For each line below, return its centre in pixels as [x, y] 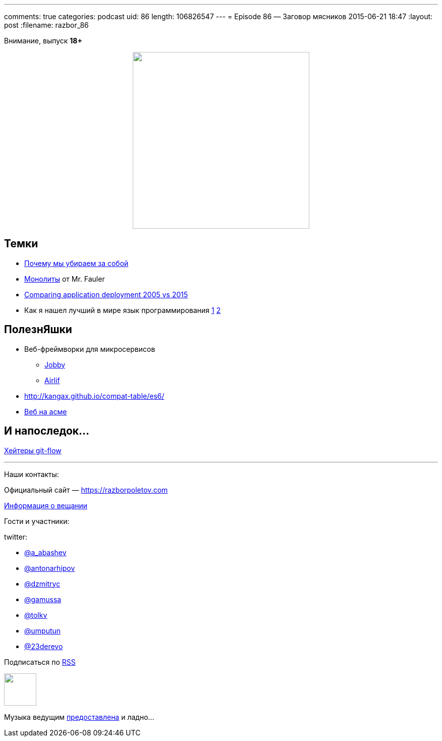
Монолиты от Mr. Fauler [65, 279]
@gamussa [43, 599]
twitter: [16, 537]
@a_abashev [45, 552]
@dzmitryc [42, 584]
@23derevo [44, 646]
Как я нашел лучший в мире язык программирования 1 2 [123, 310]
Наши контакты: [32, 474]
